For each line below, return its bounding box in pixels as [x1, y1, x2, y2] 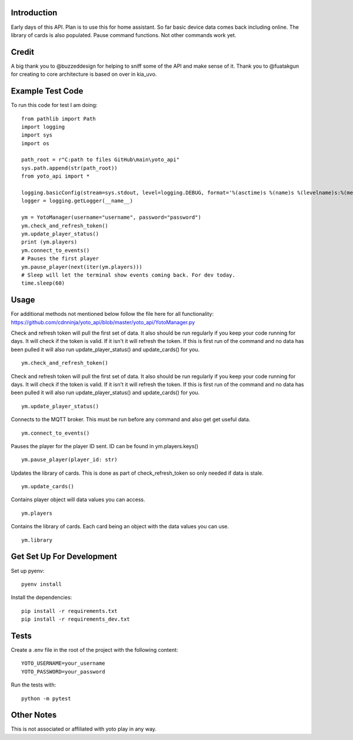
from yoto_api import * [21, 173, 90, 179]
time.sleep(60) [21, 280, 65, 286]
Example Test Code [11, 86, 84, 96]
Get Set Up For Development [11, 552, 117, 562]
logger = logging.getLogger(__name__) [21, 198, 134, 204]
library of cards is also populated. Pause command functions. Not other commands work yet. [11, 31, 237, 38]
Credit [11, 47, 35, 57]
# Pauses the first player [21, 255, 99, 262]
